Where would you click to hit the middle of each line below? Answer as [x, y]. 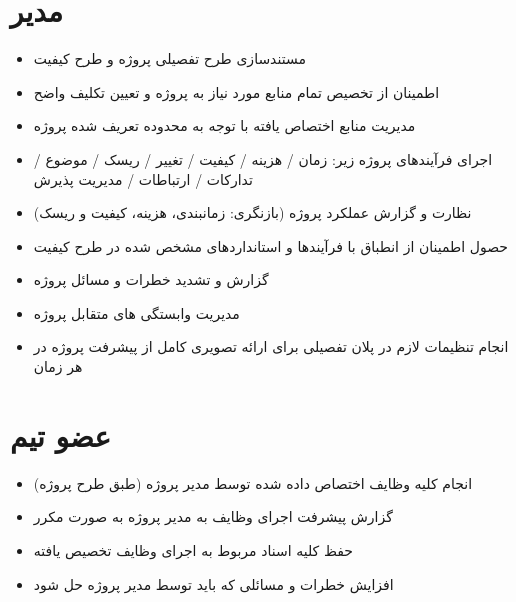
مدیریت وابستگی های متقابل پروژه [136, 312]
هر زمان [58, 366]
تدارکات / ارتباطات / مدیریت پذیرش [143, 178]
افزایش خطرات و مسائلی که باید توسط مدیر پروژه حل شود [213, 583]
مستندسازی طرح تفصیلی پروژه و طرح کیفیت [169, 58]
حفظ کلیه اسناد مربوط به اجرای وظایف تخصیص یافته [193, 549]
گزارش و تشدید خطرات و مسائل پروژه [151, 279]
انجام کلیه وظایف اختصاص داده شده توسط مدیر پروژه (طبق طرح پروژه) [253, 482]
